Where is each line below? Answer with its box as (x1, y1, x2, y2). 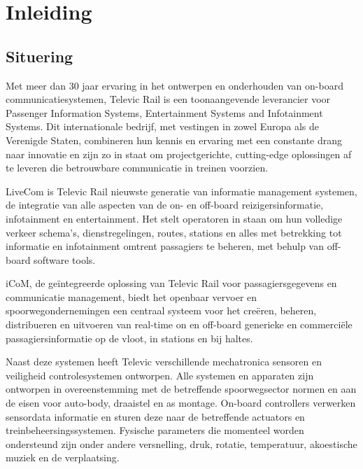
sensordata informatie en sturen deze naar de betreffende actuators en (6, 409, 305, 423)
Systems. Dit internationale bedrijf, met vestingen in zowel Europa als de (6, 119, 320, 134)
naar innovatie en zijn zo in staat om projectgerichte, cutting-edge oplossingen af (6, 146, 352, 161)
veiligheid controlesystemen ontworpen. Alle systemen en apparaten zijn (6, 367, 314, 382)
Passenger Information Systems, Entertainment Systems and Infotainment (6, 105, 323, 120)
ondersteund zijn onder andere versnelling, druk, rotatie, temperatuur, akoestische (6, 436, 357, 451)
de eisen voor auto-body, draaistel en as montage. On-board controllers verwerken (6, 395, 356, 410)
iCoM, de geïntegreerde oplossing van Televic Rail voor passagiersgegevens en (6, 276, 337, 290)
